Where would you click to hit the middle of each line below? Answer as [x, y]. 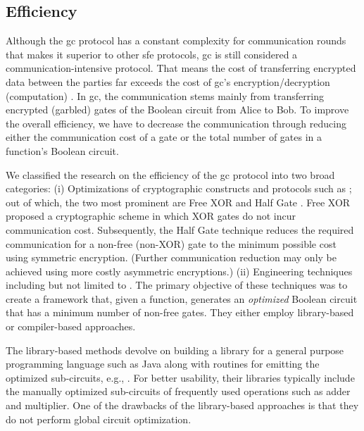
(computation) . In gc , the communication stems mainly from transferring [165, 95]
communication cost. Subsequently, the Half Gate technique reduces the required [180, 229]
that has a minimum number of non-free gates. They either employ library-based [180, 312]
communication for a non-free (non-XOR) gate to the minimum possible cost [171, 243]
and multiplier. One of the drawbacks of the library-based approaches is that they [182, 405]
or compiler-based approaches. [71, 326]
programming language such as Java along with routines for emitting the [163, 364]
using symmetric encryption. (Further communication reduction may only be [171, 257]
